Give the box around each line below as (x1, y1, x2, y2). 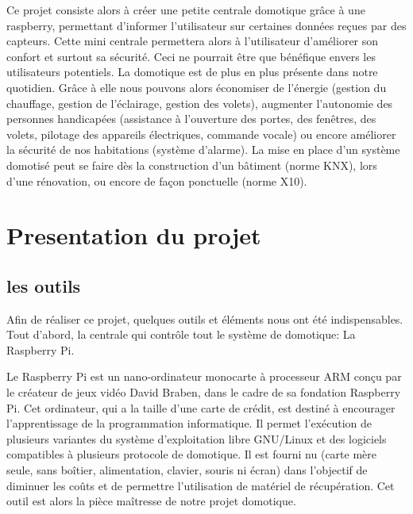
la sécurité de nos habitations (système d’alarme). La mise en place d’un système (6, 141, 400, 158)
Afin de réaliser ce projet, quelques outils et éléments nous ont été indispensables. (6, 310, 403, 327)
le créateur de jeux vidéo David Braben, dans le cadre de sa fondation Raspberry (6, 384, 401, 401)
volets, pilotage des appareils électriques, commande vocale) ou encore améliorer (6, 125, 396, 142)
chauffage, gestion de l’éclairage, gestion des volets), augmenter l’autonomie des (6, 94, 393, 111)
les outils (6, 273, 81, 297)
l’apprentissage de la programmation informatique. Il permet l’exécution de (6, 415, 372, 432)
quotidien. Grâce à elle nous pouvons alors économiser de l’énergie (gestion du (6, 79, 387, 95)
